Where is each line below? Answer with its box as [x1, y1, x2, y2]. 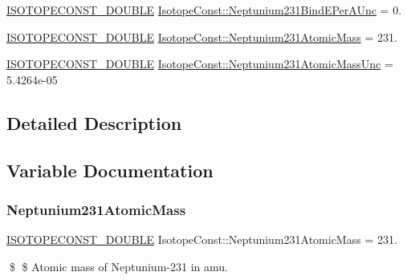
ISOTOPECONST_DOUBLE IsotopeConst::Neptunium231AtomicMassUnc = [6, 55, 393, 72]
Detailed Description [6, 110, 182, 135]
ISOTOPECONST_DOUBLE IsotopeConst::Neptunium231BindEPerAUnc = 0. [6, 2, 402, 18]
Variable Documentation [6, 157, 214, 182]
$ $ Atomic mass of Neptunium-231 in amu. [9, 258, 228, 274]
